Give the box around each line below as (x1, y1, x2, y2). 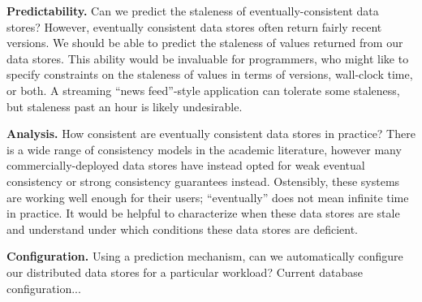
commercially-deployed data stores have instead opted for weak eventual (6, 157, 365, 174)
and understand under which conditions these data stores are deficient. (6, 220, 359, 237)
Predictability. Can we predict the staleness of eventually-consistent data (6, 2, 379, 19)
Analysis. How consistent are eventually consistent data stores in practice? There (6, 125, 416, 142)
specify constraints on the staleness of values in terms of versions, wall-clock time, (6, 66, 413, 83)
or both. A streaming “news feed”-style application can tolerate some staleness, (6, 81, 400, 98)
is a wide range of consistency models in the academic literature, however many (6, 140, 402, 157)
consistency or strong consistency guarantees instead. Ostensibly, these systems (6, 172, 400, 189)
